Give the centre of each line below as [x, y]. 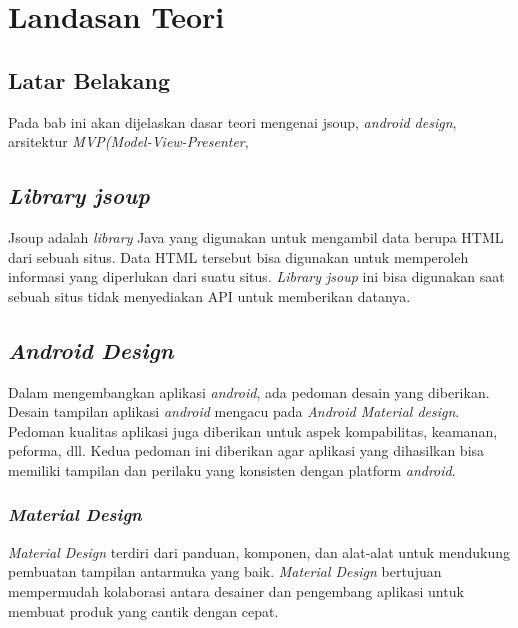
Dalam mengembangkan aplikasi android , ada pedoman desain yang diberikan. [249, 391]
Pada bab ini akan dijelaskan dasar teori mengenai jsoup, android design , [232, 121]
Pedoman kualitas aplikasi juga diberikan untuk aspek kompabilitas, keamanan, [253, 430]
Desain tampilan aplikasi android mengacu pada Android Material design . [234, 411]
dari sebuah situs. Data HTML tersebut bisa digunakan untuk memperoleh [238, 256]
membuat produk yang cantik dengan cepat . [143, 610]
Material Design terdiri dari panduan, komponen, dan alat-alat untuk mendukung [259, 551]
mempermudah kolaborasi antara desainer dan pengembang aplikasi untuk [236, 590]
